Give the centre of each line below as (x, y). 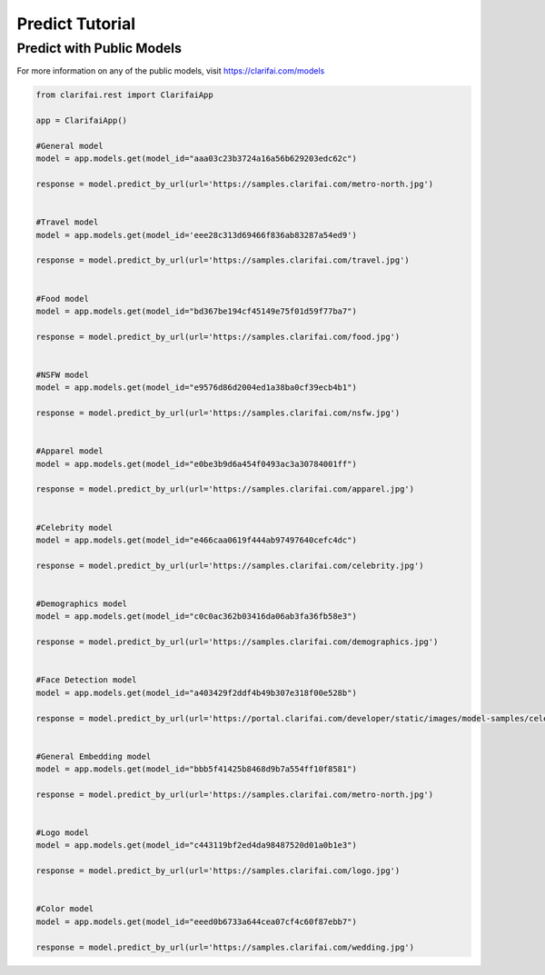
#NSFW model (63, 374)
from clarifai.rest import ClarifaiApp (124, 95)
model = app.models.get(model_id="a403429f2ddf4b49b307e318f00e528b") (197, 692)
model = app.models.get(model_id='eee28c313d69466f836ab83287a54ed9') (197, 235)
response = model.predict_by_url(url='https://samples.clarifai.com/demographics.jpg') (237, 642)
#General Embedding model (94, 756)
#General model (69, 146)
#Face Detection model (86, 680)
